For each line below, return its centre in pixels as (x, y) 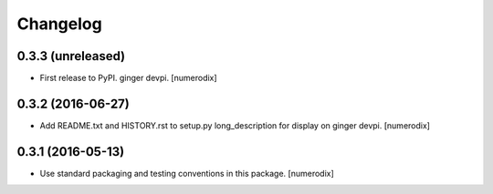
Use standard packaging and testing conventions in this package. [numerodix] (187, 173)
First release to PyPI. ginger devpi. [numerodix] (129, 78)
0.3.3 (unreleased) (71, 56)
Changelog (59, 24)
